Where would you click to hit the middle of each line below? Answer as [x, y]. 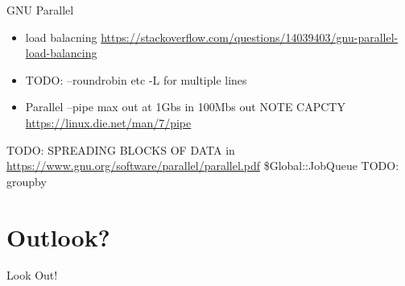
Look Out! [32, 275]
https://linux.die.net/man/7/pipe [108, 122]
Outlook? [58, 236]
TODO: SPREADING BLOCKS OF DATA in [121, 149]
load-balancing [61, 53]
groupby [27, 181]
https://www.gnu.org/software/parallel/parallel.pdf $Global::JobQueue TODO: [203, 166]
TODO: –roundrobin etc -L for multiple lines [136, 79]
